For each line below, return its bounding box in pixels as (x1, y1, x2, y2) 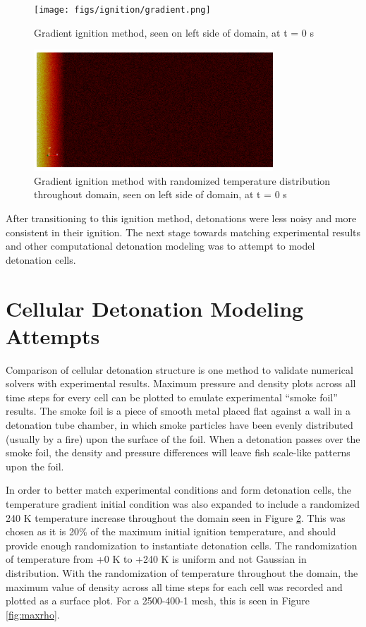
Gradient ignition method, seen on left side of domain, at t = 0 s (34, 25, 315, 39)
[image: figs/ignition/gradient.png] (34, 5, 211, 15)
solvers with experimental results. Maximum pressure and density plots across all (6, 376, 356, 391)
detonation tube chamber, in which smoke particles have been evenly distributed (6, 418, 353, 432)
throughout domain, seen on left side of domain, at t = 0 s (34, 187, 287, 202)
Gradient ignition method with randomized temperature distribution (34, 173, 331, 188)
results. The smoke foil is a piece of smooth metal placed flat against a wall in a (6, 403, 350, 418)
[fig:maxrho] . (6, 607, 60, 621)
